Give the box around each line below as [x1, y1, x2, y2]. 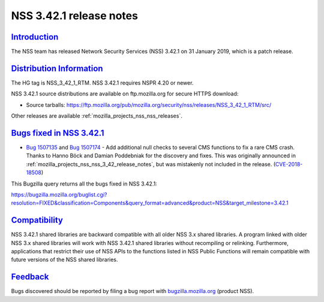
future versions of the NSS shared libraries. [11, 256, 118, 264]
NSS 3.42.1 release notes [11, 9, 138, 22]
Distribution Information [11, 63, 103, 73]
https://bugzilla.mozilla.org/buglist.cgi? [11, 191, 107, 198]
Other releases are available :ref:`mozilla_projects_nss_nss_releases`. [11, 112, 182, 119]
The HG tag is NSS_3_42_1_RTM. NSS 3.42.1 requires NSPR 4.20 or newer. [11, 79, 194, 86]
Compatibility [11, 215, 63, 225]
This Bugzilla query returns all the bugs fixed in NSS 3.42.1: [11, 180, 157, 187]
